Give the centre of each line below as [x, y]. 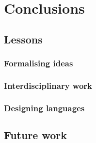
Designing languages [44, 108]
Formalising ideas [39, 63]
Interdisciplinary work [48, 85]
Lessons [23, 39]
